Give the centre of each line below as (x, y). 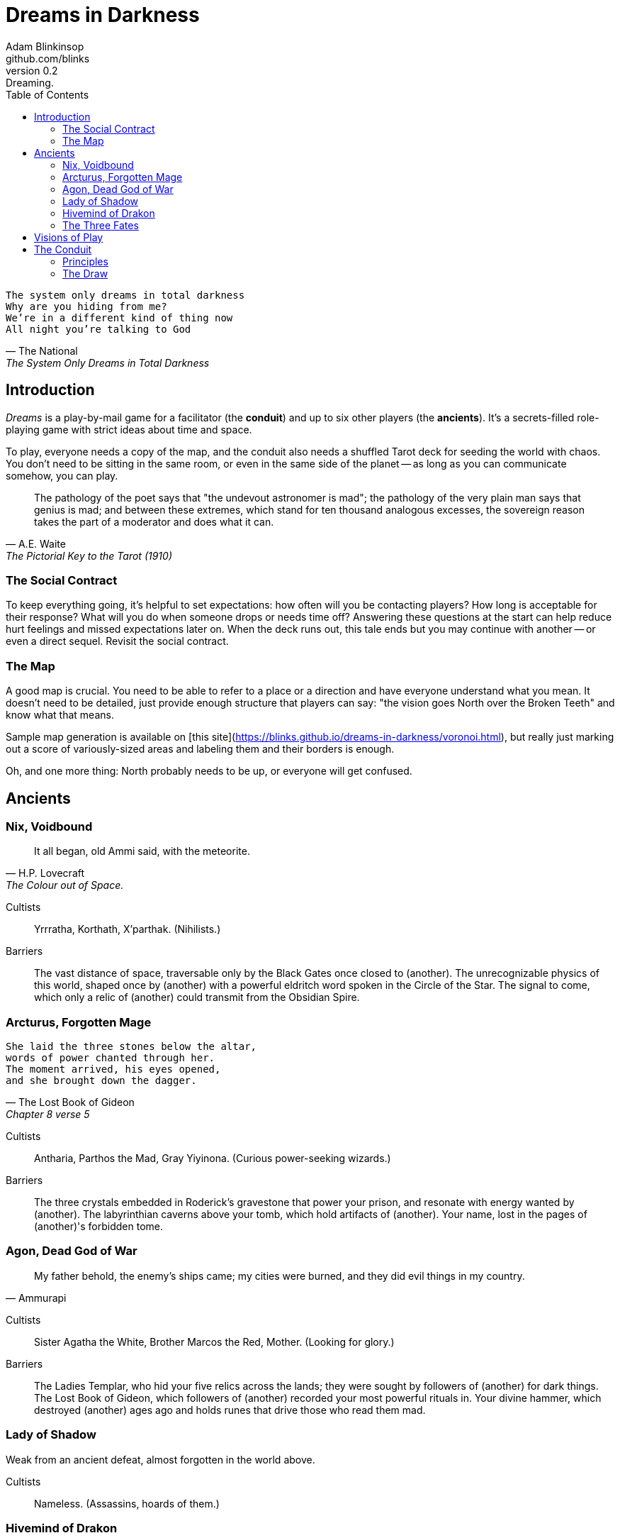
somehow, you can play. (62, 475)
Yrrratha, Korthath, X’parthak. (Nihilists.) (128, 929)
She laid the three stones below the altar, (131, 1047)
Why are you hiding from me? (86, 306)
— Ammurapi (36, 1298)
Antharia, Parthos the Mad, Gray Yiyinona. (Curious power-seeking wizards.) (213, 1158)
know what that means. (60, 715)
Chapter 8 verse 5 (48, 1114)
